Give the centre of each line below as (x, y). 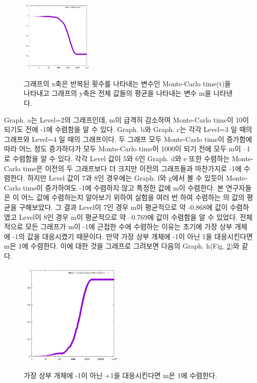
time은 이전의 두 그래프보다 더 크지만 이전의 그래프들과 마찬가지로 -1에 (132, 168)
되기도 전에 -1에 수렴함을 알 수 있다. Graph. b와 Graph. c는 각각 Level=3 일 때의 (128, 129)
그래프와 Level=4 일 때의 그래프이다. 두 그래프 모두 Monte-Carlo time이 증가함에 (128, 139)
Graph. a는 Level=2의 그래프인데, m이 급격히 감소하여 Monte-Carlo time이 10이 (127, 119)
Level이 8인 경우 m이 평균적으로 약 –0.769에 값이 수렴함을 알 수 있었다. (128, 217)
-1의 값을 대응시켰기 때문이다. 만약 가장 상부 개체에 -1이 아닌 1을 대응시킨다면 (133, 236)
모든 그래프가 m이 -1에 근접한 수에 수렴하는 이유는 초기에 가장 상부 (129, 226)
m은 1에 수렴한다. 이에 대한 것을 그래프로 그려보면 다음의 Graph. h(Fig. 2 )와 (122, 246)
